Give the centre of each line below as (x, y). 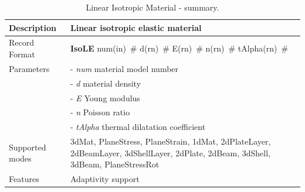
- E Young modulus (105, 97)
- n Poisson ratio (100, 112)
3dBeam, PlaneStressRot (115, 164)
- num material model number (125, 68)
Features (24, 179)
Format (22, 54)
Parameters (29, 68)
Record (22, 42)
